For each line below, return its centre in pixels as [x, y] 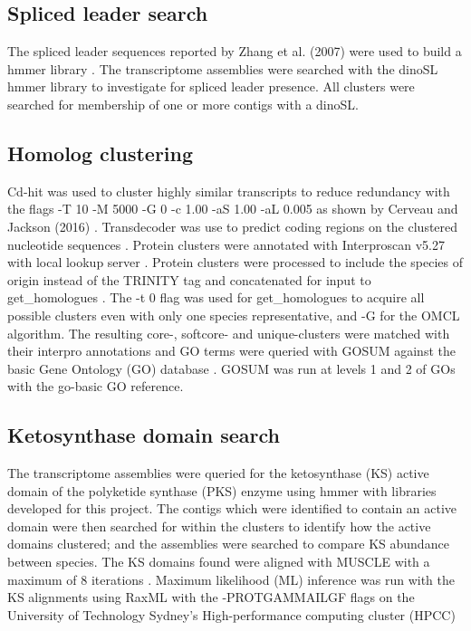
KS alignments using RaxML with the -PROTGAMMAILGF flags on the [211, 597]
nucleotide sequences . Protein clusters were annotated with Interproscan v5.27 [226, 244]
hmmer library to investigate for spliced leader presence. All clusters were [211, 86]
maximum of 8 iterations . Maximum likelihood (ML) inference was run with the [231, 579]
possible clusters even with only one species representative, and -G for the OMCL [234, 315]
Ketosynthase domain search [144, 435]
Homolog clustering [101, 153]
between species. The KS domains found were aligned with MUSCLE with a [219, 562]
